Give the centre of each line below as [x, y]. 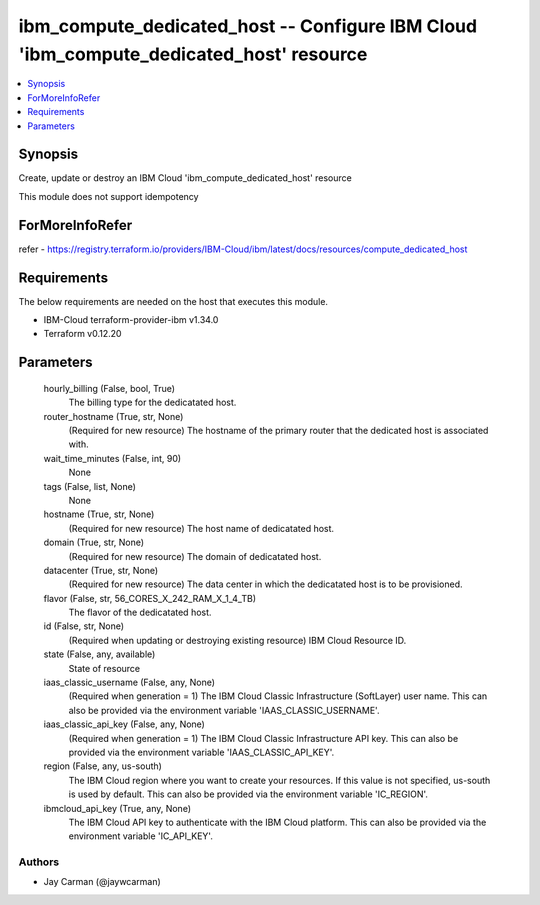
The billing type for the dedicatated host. [152, 402]
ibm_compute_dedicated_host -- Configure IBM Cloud [248, 26]
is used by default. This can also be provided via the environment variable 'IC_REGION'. [248, 794]
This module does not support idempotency [108, 196]
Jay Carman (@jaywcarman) [102, 882]
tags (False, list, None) [90, 486]
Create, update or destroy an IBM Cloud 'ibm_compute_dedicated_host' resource [185, 178]
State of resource [104, 668]
